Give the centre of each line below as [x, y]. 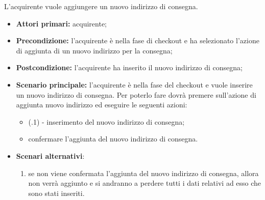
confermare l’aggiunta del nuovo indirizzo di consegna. [113, 139]
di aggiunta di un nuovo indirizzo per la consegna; [94, 50]
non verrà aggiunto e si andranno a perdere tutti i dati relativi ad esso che [145, 183]
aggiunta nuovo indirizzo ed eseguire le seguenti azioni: [102, 105]
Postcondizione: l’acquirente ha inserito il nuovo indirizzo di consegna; [129, 67]
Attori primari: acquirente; [62, 23]
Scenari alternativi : [50, 155]
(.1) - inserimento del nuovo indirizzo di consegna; [106, 121]
